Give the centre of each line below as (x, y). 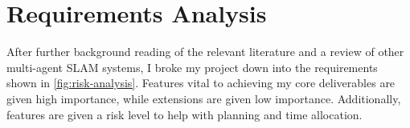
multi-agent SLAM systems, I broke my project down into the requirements (192, 67)
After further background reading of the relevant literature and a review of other (205, 52)
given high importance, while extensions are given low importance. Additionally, (204, 98)
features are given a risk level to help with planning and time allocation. (184, 114)
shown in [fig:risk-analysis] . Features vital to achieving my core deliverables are (201, 83)
